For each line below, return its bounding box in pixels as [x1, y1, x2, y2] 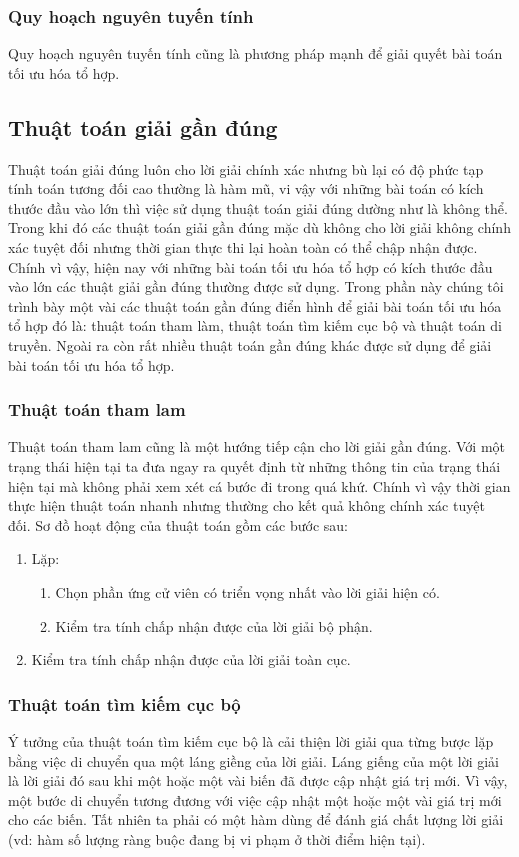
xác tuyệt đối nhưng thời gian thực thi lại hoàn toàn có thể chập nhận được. [8, 236, 478, 257]
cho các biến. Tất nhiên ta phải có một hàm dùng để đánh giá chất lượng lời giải [8, 809, 504, 830]
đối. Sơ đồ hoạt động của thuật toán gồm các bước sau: [8, 514, 348, 535]
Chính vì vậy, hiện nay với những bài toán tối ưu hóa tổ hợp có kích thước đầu [8, 256, 493, 277]
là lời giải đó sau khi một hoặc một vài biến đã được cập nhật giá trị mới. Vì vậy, [8, 770, 508, 791]
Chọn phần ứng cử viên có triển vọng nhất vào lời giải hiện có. [55, 581, 440, 602]
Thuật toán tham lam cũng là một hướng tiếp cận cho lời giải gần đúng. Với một [8, 436, 506, 457]
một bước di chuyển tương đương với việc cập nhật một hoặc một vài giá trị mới [8, 789, 502, 810]
